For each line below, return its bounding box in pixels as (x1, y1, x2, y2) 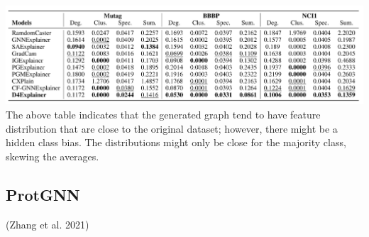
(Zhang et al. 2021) (6, 216, 89, 231)
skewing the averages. (6, 148, 99, 163)
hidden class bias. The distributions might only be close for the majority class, (6, 135, 346, 150)
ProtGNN (6, 183, 80, 205)
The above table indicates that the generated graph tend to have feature (6, 107, 321, 122)
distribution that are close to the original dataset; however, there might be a (6, 121, 338, 136)
